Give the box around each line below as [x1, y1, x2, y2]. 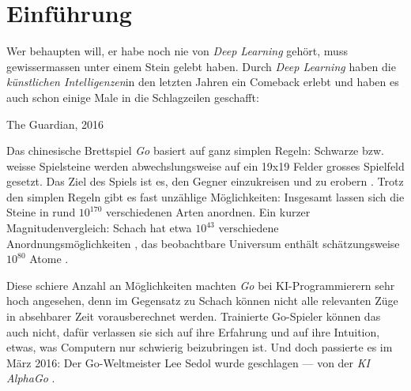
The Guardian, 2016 [6, 115, 104, 132]
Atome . [29, 250, 69, 267]
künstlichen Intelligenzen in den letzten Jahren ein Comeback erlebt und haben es [6, 73, 399, 90]
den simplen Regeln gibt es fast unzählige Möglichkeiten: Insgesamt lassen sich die [6, 188, 405, 205]
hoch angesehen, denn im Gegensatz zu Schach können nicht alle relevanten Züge [6, 292, 398, 309]
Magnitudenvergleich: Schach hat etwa [6, 220, 192, 236]
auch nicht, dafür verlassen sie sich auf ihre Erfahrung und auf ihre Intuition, [6, 323, 380, 340]
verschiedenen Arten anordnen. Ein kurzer [105, 204, 311, 220]
